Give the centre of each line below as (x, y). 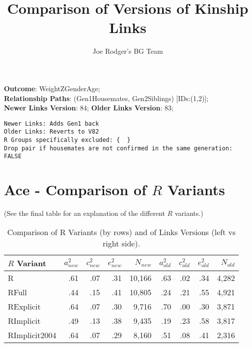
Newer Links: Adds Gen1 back (52, 123)
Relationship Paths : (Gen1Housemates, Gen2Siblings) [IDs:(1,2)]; (106, 98)
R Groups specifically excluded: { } (67, 140)
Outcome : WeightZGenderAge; (52, 88)
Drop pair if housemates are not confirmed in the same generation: (118, 148)
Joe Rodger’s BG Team (128, 51)
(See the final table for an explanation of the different (84, 213)
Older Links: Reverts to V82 (52, 132)
